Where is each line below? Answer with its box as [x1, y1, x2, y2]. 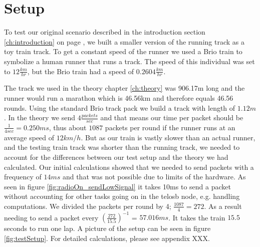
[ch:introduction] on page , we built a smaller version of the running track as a [4, 36, 244, 47]
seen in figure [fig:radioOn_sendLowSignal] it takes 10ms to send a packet [4, 181, 231, 191]
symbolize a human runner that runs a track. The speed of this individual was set [4, 56, 255, 66]
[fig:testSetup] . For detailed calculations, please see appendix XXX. [4, 232, 210, 243]
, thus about [49, 122, 87, 132]
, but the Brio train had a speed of [27, 66, 134, 76]
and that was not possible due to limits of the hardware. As [62, 171, 246, 182]
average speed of [4, 132, 55, 142]
